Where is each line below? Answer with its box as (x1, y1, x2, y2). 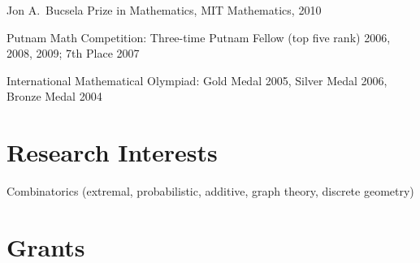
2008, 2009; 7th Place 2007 (6, 45, 140, 62)
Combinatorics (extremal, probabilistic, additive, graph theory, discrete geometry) (6, 183, 414, 200)
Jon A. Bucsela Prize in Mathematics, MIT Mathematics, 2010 (6, 2, 322, 18)
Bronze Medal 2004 (6, 88, 102, 105)
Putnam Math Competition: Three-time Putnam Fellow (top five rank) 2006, (6, 28, 391, 45)
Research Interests (6, 136, 218, 169)
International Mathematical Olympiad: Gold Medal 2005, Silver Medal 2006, (6, 71, 388, 88)
